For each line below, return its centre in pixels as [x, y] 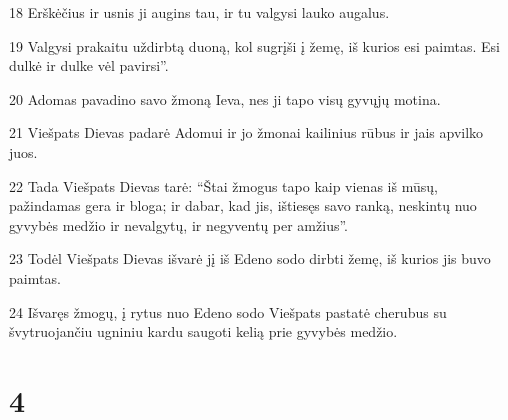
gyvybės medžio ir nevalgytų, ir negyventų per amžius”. [178, 224]
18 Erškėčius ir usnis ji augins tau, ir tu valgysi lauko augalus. [199, 12]
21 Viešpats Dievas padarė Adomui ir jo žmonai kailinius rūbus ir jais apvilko [246, 132]
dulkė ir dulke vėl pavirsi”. [89, 65]
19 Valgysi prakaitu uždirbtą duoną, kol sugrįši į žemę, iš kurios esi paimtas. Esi [254, 45]
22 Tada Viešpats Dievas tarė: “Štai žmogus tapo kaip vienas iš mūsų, [223, 185]
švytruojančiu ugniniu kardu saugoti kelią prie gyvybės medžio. [203, 331]
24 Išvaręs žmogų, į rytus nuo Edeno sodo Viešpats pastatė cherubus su [228, 311]
